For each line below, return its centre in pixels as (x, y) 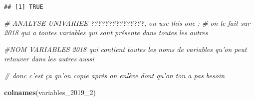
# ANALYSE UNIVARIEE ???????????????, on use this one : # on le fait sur (127, 23)
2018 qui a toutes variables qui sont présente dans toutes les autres (106, 32)
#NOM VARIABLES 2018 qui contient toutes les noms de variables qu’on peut (126, 49)
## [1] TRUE (24, 7)
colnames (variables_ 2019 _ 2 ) (50, 92)
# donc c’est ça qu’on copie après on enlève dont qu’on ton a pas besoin (115, 76)
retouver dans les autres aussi (49, 59)
